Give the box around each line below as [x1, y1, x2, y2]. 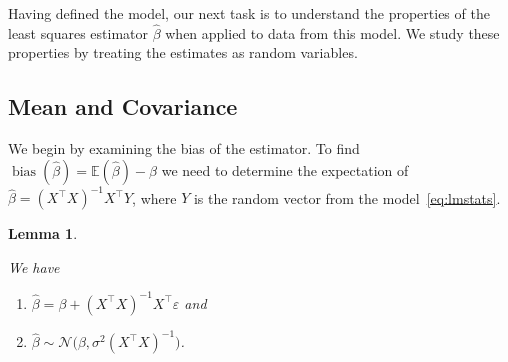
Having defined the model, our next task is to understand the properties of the [8, 3, 490, 23]
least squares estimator [8, 22, 148, 43]
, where [132, 187, 177, 208]
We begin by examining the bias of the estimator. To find [8, 138, 360, 159]
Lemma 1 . [8, 223, 78, 244]
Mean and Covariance [8, 91, 238, 122]
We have [8, 256, 60, 277]
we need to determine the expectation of [161, 159, 409, 180]
